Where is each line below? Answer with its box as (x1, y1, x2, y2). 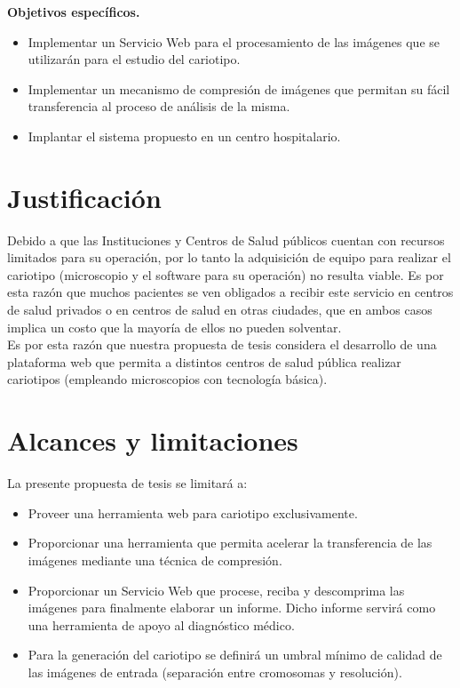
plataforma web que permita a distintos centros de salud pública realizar (7, 352, 401, 371)
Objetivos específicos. (7, 3, 140, 20)
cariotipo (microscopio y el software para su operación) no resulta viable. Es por (7, 265, 444, 284)
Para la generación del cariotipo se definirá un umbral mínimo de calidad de (28, 645, 442, 664)
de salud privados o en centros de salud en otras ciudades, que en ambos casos (7, 300, 432, 319)
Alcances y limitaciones (7, 422, 298, 459)
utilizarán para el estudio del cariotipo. (28, 50, 241, 68)
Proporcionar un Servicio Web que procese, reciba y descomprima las (28, 580, 405, 599)
